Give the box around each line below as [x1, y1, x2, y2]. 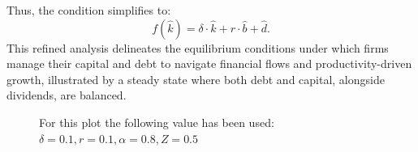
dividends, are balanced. [6, 87, 127, 103]
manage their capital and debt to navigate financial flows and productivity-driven [6, 55, 412, 72]
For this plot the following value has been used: [39, 113, 274, 130]
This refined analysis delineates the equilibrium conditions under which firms [6, 39, 389, 56]
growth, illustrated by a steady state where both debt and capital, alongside [6, 70, 385, 87]
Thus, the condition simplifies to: [6, 2, 171, 18]
